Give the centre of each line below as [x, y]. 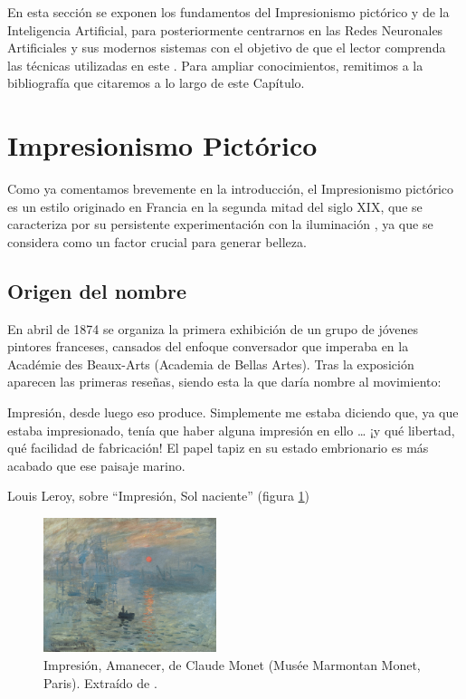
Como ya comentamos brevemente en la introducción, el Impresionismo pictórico [231, 189]
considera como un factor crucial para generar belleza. [157, 241]
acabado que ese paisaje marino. [96, 465]
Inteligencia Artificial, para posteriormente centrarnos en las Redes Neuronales [225, 29]
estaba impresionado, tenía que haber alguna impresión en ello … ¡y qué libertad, [231, 430]
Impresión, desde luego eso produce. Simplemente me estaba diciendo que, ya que [233, 412]
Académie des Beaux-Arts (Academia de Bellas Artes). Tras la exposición [211, 364]
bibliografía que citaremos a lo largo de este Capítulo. [156, 83]
